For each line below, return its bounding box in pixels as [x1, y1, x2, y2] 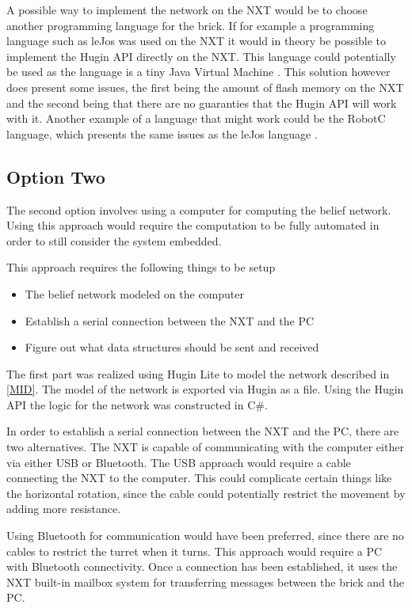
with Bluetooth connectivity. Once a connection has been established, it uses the [6, 558, 398, 575]
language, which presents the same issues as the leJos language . [6, 125, 318, 142]
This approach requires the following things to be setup [6, 259, 276, 275]
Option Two [6, 164, 105, 188]
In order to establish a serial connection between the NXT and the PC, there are [6, 423, 399, 439]
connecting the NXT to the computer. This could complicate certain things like [6, 469, 392, 486]
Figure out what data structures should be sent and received [25, 339, 319, 355]
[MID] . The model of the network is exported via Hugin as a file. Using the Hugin [6, 381, 404, 397]
